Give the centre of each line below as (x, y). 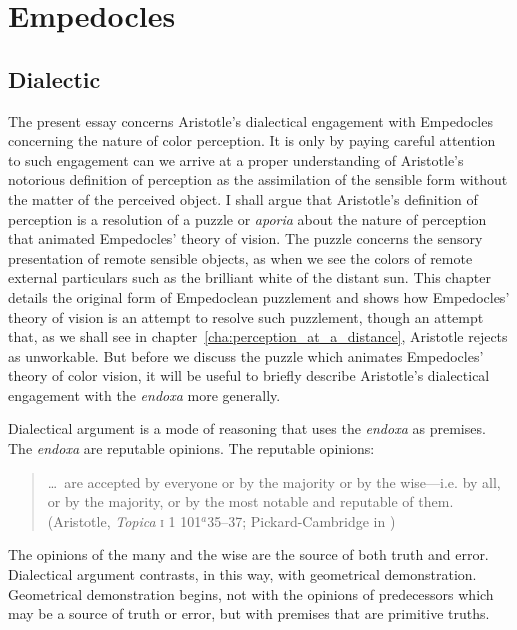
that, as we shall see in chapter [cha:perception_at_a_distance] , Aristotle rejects (258, 336)
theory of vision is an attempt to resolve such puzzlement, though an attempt (246, 316)
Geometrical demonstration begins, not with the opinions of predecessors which (251, 593)
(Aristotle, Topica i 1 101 (124, 520)
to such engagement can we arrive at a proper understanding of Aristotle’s (236, 159)
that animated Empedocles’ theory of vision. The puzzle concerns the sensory (245, 238)
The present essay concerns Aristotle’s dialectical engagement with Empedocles (250, 120)
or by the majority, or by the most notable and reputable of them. (250, 501)
